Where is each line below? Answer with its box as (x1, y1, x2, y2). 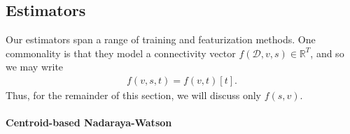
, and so (310, 45, 344, 60)
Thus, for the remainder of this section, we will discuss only (6, 88, 261, 103)
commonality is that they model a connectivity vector (6, 45, 236, 60)
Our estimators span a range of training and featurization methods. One (6, 32, 316, 47)
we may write (6, 59, 64, 74)
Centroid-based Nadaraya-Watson (6, 115, 172, 130)
